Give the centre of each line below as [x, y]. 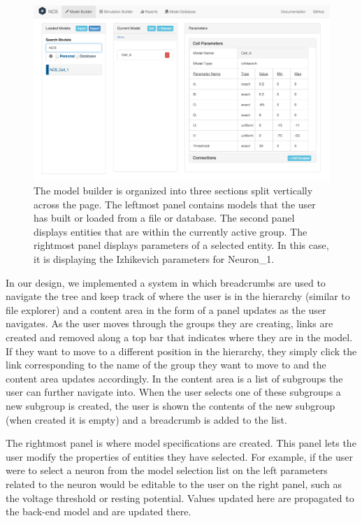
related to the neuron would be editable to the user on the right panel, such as [174, 483]
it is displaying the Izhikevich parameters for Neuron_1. [154, 259]
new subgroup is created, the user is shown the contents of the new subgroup [171, 406]
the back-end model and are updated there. [99, 511]
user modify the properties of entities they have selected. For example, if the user [179, 456]
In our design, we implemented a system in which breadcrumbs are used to [166, 282]
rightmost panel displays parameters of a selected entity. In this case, [181, 245]
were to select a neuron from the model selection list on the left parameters [167, 470]
